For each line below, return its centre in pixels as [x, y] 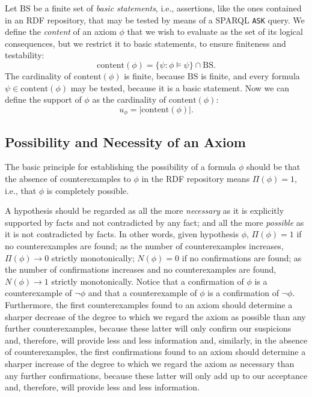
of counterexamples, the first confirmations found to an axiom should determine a [155, 352]
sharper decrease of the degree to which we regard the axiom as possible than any [155, 316]
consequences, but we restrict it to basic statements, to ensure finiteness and [145, 43]
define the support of [43, 99]
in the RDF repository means [196, 179]
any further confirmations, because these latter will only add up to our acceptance [156, 375]
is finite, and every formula [250, 76]
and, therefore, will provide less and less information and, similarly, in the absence [156, 340]
